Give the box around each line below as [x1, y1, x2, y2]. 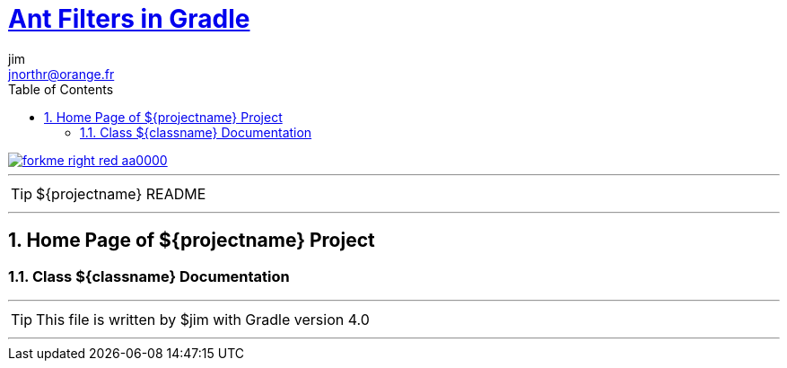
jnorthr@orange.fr [8, 66, 115, 82]
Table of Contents [8, 81, 114, 97]
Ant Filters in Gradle [8, 4, 250, 34]
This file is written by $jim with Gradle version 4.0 [36, 310, 370, 329]
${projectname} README [36, 184, 206, 203]
